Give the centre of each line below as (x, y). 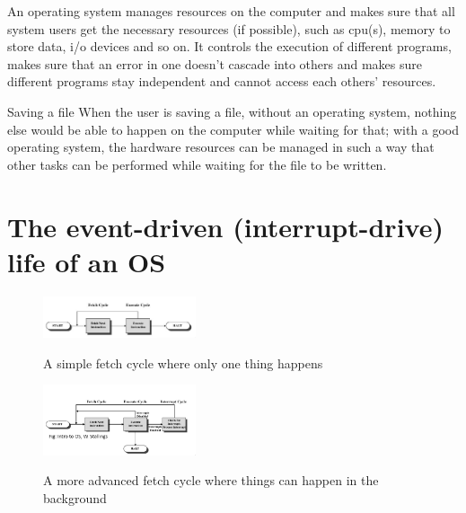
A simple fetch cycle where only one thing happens (183, 363)
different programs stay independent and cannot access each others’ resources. (222, 81)
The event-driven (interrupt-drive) (225, 226)
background (75, 497)
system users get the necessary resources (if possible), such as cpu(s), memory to (229, 28)
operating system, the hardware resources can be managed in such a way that (221, 147)
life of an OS (87, 261)
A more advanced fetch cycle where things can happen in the (211, 480)
